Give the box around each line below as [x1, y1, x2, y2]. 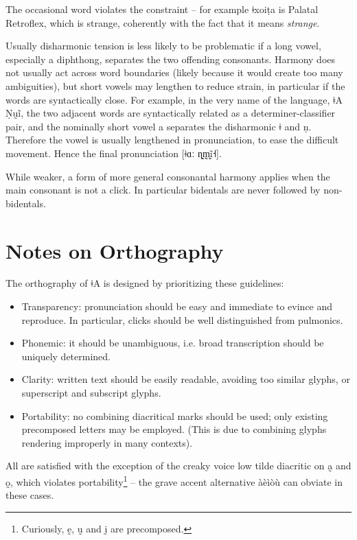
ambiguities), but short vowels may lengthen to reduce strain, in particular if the [5, 78, 345, 93]
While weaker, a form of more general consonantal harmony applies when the [5, 169, 330, 183]
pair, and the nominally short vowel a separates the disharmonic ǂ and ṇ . [5, 119, 312, 133]
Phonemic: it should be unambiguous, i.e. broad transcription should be [21, 336, 324, 350]
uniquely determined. [21, 349, 111, 363]
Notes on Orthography [5, 236, 224, 264]
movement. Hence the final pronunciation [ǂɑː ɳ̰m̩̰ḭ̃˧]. [5, 145, 222, 160]
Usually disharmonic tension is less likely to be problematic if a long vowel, [5, 38, 321, 53]
